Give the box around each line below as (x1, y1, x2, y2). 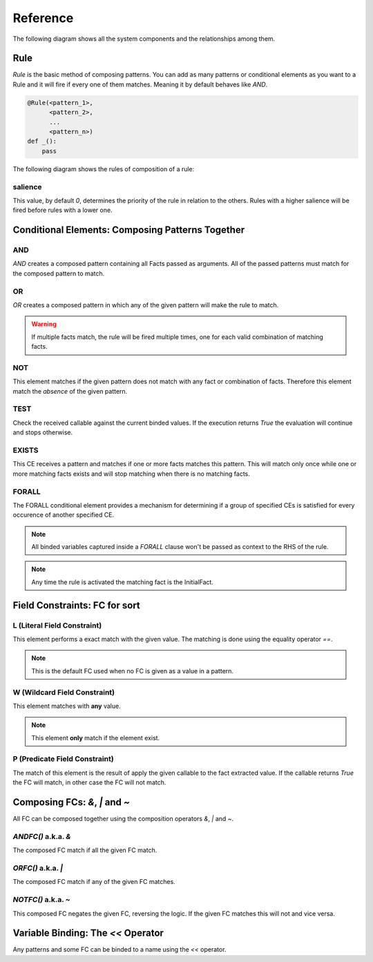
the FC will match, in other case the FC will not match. (12, 778, 166, 787)
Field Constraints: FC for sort (12, 599, 141, 611)
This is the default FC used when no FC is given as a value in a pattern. (31, 666, 234, 675)
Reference (12, 10, 74, 26)
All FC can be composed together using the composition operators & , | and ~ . (12, 815, 234, 823)
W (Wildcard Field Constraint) (12, 687, 115, 697)
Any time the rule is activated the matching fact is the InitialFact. (31, 577, 214, 586)
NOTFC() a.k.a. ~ (12, 895, 70, 905)
